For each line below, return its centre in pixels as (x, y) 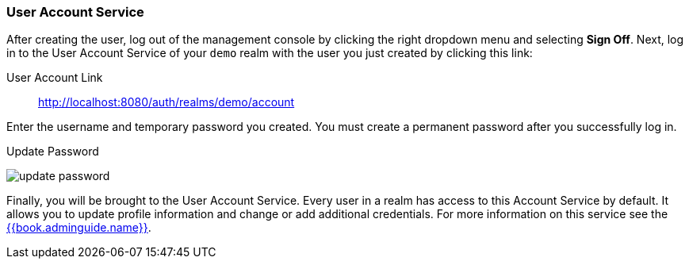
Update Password (53, 152)
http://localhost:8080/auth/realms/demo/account (167, 102)
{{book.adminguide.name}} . (79, 228)
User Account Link (55, 78)
